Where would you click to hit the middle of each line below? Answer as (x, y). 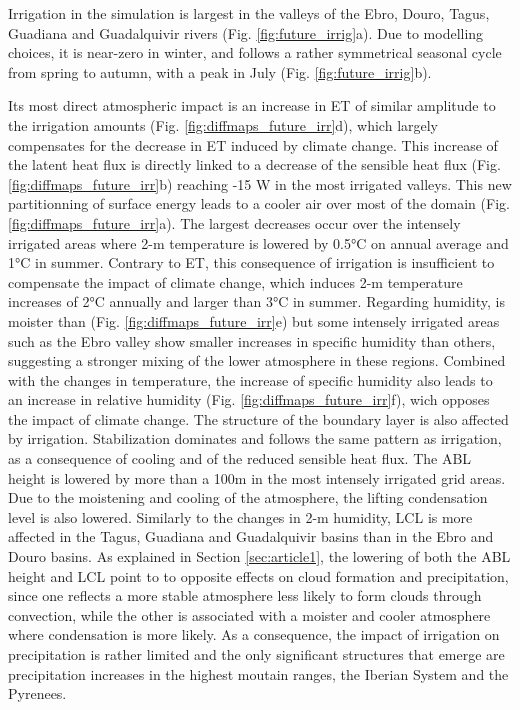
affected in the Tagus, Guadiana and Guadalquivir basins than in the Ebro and (251, 536)
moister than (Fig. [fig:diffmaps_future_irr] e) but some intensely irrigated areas (254, 320)
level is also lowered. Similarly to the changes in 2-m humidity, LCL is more (240, 516)
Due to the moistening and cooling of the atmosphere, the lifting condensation (248, 497)
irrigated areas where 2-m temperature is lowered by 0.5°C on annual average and (258, 242)
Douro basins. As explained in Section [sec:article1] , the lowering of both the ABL (259, 556)
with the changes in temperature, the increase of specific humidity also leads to (250, 379)
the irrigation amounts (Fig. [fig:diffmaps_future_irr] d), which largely (223, 124)
